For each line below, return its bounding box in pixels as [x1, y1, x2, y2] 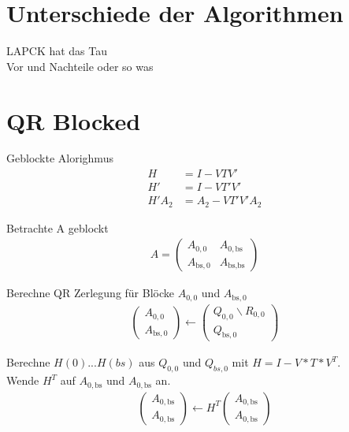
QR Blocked [6, 104, 141, 136]
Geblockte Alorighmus [6, 150, 113, 166]
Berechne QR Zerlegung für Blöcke [6, 285, 175, 301]
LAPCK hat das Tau [6, 43, 108, 59]
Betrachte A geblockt [6, 219, 109, 236]
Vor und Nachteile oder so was [6, 58, 154, 74]
